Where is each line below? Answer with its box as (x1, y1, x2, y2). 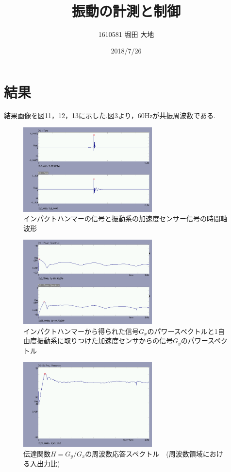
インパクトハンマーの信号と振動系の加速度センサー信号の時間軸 (23, 213, 227, 224)
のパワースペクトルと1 (147, 326, 218, 336)
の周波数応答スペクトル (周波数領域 (85, 448, 203, 458)
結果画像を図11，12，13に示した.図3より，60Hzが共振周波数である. (4, 110, 216, 121)
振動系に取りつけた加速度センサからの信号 (36, 335, 173, 346)
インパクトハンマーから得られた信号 (23, 326, 139, 336)
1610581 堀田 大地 (98, 29, 154, 39)
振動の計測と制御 (71, 1, 181, 21)
